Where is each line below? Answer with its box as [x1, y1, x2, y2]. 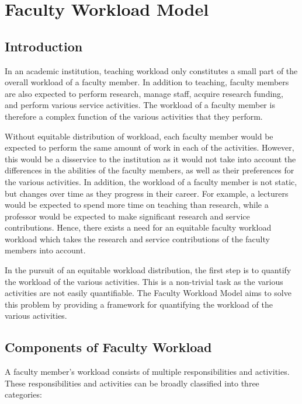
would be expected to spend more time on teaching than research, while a [5, 198, 269, 211]
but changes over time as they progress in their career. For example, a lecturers [5, 187, 289, 199]
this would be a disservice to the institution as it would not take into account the [5, 152, 296, 165]
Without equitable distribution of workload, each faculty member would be [5, 130, 273, 142]
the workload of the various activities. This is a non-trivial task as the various [5, 275, 283, 287]
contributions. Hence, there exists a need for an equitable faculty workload [5, 221, 272, 234]
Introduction [5, 37, 83, 55]
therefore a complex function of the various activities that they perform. [5, 110, 263, 122]
